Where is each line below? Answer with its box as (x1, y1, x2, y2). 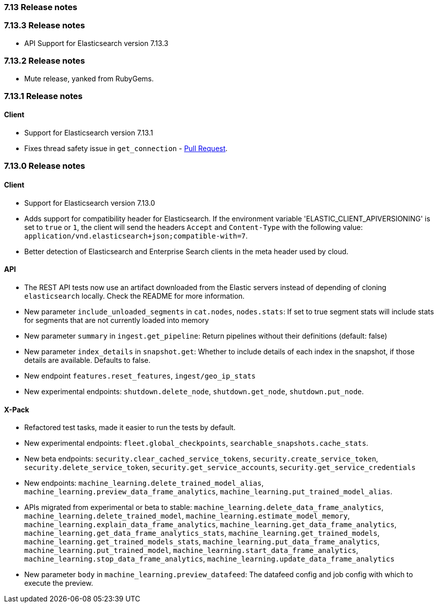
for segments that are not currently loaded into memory (24, 315, 209, 324)
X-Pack (4, 405, 29, 414)
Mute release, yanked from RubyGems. (24, 74, 154, 83)
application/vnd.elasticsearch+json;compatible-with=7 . (24, 231, 248, 240)
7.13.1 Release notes (4, 90, 83, 101)
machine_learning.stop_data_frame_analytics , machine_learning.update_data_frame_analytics (24, 554, 395, 564)
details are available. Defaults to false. (24, 355, 151, 364)
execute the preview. (24, 579, 93, 588)
